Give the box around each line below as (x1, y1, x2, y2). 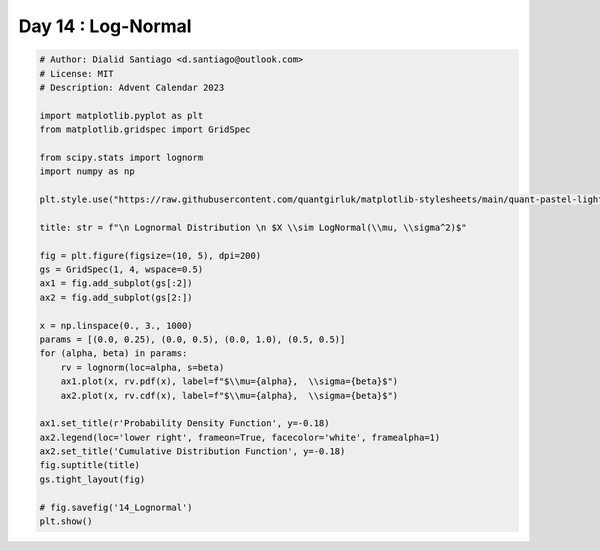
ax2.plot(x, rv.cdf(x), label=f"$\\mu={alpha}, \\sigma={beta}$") (60, 390, 399, 401)
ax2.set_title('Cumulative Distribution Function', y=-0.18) (39, 446, 346, 457)
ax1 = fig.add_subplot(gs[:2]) (39, 278, 194, 289)
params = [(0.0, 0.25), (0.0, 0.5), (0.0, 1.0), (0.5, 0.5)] (39, 333, 346, 345)
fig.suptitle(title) (39, 460, 140, 471)
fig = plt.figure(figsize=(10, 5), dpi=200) (39, 250, 262, 261)
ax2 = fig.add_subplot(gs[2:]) (39, 291, 194, 303)
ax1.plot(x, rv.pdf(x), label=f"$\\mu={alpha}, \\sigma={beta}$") (60, 376, 399, 387)
